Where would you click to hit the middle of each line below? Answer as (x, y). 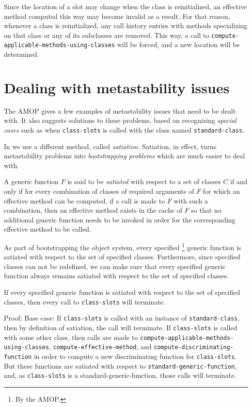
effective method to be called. (48, 229)
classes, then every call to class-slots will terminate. (85, 301)
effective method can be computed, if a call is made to (85, 200)
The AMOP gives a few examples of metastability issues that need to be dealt (120, 110)
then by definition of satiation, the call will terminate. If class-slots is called (121, 327)
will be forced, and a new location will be (178, 44)
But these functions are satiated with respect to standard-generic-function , (120, 365)
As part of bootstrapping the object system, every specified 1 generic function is (123, 246)
